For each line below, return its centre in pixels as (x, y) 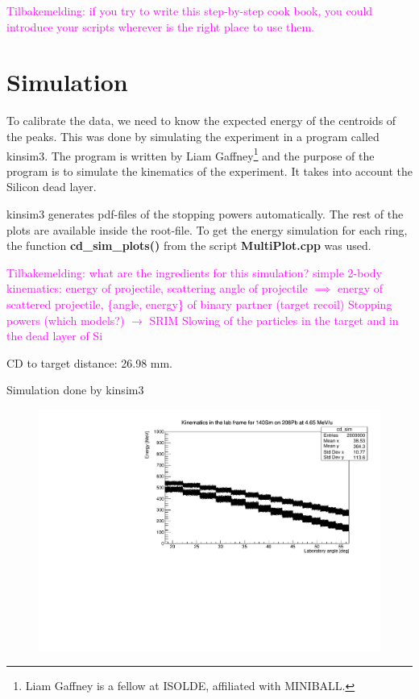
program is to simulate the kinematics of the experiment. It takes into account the (209, 171)
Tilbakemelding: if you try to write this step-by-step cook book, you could (190, 10)
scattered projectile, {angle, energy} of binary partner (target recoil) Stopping (199, 304)
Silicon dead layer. (52, 187)
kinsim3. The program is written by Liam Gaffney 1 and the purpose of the (191, 154)
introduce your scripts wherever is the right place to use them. (161, 26)
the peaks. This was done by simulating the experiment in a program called (193, 136)
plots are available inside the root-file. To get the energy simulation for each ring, (207, 229)
